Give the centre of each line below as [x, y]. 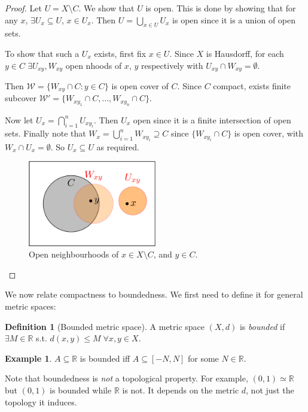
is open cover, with [269, 133]
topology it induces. [41, 402]
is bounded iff [105, 358]
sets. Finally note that [45, 133]
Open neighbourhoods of [74, 254]
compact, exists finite [252, 86]
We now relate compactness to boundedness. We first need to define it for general [154, 294]
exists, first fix [120, 53]
